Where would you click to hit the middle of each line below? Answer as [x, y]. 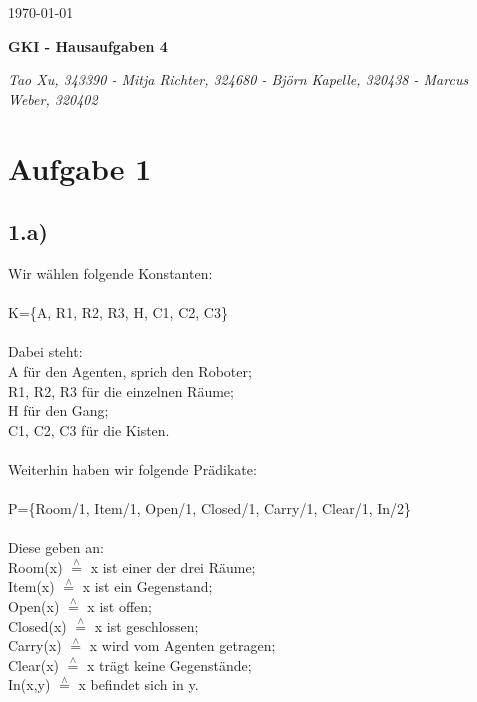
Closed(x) [37, 625]
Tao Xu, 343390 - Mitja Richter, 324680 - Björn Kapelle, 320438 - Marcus [238, 79]
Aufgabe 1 [80, 167]
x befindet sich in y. [138, 684]
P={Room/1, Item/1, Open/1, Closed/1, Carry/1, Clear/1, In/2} [210, 508]
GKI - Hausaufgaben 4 [88, 45]
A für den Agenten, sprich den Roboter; [130, 370]
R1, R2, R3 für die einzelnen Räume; [121, 390]
